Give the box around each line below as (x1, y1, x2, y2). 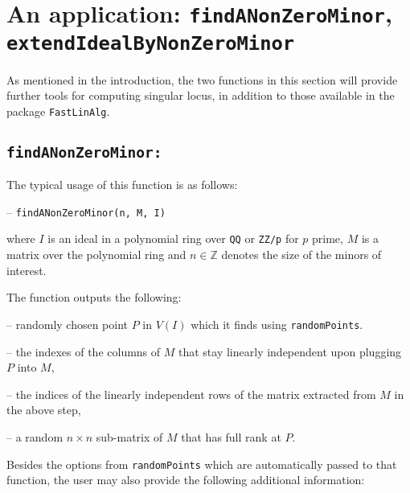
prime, (312, 230, 343, 247)
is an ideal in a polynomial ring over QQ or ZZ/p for (47, 230, 299, 247)
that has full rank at (181, 428, 281, 445)
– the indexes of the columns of (6, 343, 161, 359)
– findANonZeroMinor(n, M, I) (6, 203, 166, 220)
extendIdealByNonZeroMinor (6, 31, 295, 55)
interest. (6, 261, 47, 278)
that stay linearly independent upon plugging (178, 343, 402, 359)
